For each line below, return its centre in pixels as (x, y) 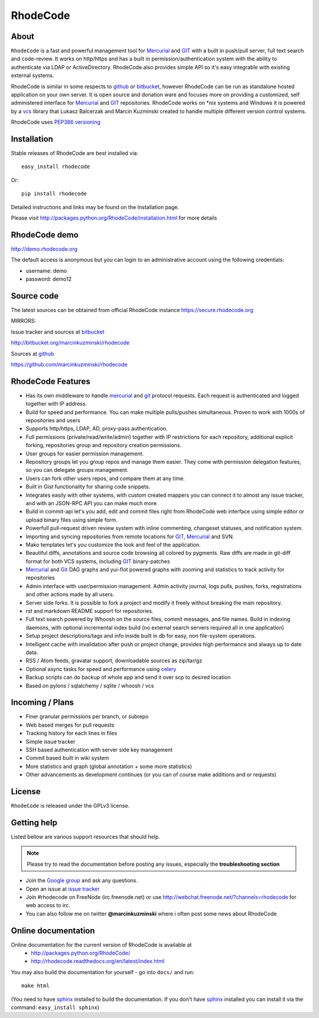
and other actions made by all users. (70, 595)
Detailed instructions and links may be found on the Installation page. (95, 207)
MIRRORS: (24, 321)
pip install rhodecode (54, 194)
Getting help (34, 822)
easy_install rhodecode (56, 167)
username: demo (46, 271)
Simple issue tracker (51, 741)
